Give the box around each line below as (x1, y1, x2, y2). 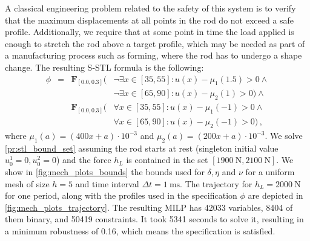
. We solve (265, 129, 303, 141)
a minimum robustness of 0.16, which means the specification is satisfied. (5, 224, 275, 237)
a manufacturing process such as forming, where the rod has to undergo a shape (5, 49, 302, 62)
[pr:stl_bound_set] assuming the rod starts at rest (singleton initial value (5, 141, 279, 154)
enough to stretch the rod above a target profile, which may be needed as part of (5, 37, 305, 50)
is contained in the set (126, 153, 208, 166)
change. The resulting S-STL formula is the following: (5, 60, 204, 73)
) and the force (56, 153, 111, 166)
